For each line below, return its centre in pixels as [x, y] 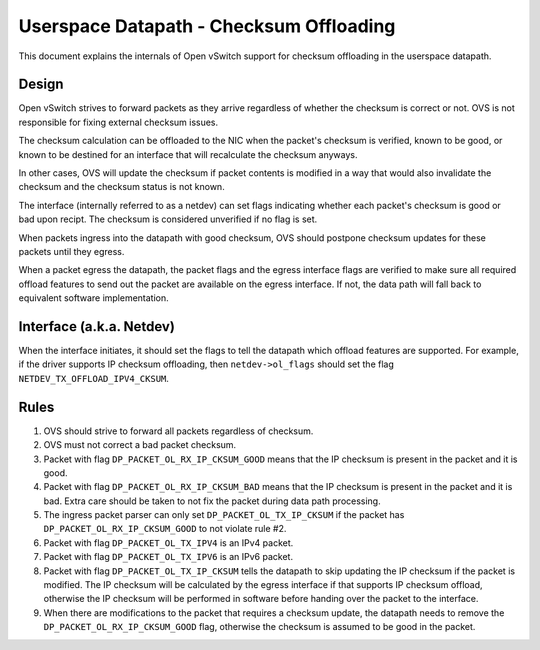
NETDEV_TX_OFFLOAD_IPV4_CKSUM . [94, 378]
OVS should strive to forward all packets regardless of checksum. [178, 431]
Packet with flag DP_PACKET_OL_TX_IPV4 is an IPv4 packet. [168, 542]
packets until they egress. [71, 251]
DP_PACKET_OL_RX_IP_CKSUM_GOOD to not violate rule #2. [165, 529]
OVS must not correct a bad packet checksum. [140, 445]
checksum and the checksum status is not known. [121, 187]
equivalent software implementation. [93, 298]
